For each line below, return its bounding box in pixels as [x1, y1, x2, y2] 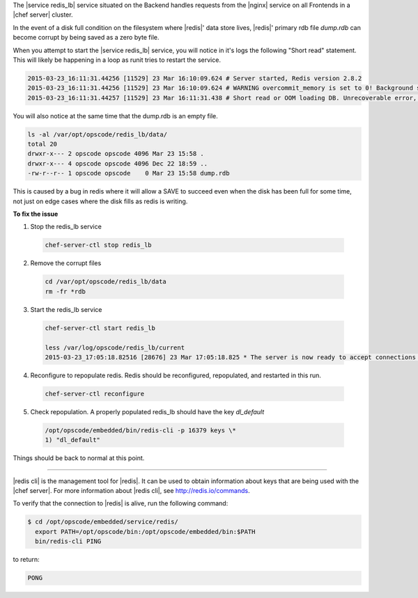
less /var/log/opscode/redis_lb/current [45, 343, 185, 352]
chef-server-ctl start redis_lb [45, 324, 156, 332]
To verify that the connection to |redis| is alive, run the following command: [13, 499, 229, 507]
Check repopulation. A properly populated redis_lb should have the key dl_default [30, 407, 265, 416]
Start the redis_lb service [30, 305, 102, 313]
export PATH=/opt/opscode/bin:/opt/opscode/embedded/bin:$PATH [35, 528, 256, 535]
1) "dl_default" [45, 436, 101, 444]
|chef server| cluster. [13, 10, 73, 19]
